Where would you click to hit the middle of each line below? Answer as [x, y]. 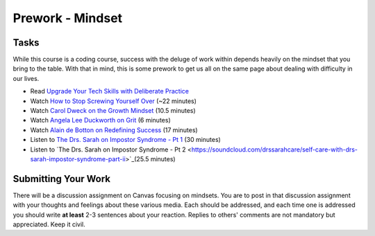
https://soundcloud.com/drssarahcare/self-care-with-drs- [274, 149]
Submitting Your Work [62, 179]
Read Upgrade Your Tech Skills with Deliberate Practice [109, 91]
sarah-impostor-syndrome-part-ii [78, 158]
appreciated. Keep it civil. [49, 224]
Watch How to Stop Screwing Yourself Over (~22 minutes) [114, 101]
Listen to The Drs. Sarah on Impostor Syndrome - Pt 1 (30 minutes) [126, 140]
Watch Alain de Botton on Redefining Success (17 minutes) [114, 130]
